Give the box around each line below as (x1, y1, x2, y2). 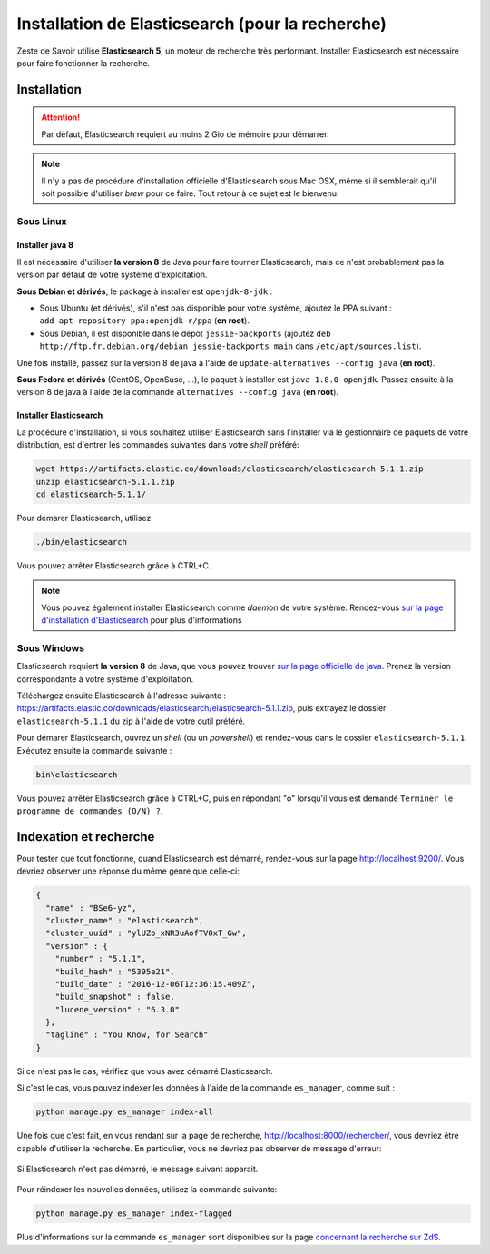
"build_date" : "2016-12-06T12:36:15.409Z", (54, 979, 257, 989)
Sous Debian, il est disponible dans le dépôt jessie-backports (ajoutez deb (39, 328, 331, 339)
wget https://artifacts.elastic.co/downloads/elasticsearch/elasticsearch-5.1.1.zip (35, 464, 424, 474)
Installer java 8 (16, 240, 74, 251)
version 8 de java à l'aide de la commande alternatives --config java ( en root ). (16, 387, 339, 398)
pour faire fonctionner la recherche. (16, 57, 150, 68)
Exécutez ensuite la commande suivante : (16, 745, 172, 755)
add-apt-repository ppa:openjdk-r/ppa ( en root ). (39, 315, 250, 326)
